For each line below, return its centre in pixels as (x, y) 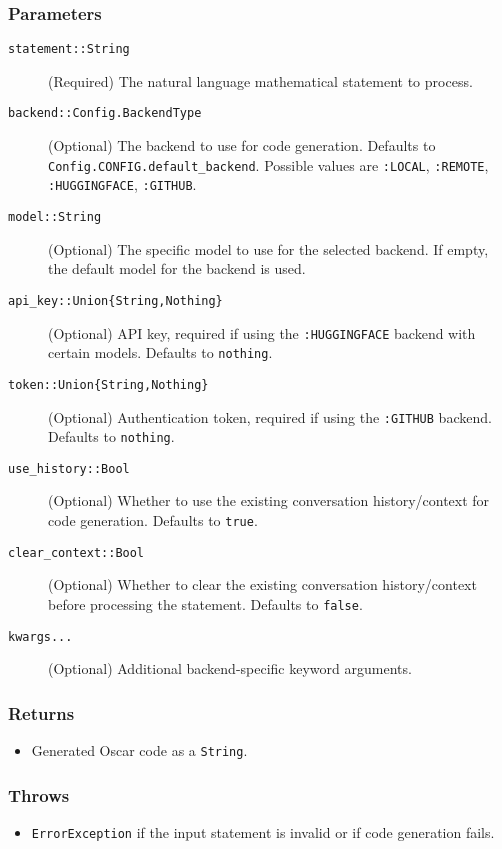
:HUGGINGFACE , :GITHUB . (122, 184)
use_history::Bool (69, 468)
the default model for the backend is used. (177, 268)
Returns (41, 712)
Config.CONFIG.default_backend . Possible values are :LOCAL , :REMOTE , (268, 164)
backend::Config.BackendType (105, 113)
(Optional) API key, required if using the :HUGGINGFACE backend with (262, 332)
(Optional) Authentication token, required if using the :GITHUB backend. (270, 416)
